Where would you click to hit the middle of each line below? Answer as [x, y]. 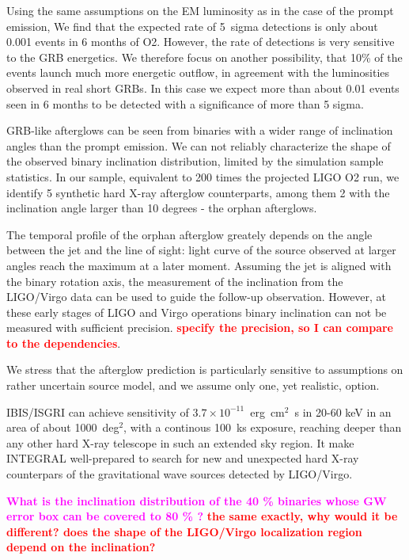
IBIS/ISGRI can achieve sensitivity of [98, 411]
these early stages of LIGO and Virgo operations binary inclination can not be [197, 312]
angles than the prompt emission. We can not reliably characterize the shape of [199, 145]
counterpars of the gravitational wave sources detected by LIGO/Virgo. [180, 474]
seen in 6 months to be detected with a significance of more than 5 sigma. [185, 103]
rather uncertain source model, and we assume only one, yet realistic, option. [193, 385]
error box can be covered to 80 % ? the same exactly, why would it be [202, 516]
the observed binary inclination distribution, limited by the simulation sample [195, 161]
